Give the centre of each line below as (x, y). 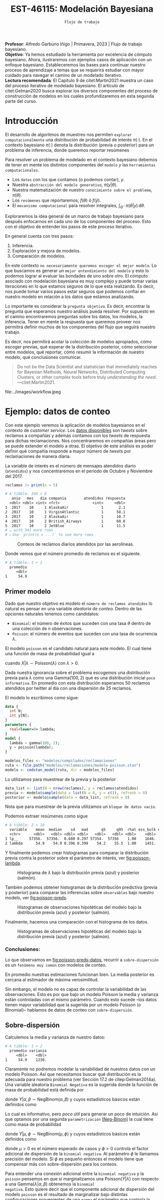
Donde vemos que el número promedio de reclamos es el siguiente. (73, 554)
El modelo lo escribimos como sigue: (42, 697)
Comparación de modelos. (39, 256)
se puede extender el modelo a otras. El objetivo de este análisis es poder (79, 446)
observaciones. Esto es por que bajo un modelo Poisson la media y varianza (82, 994)
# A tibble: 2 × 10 (25, 825)
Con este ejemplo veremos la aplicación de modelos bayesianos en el (75, 425)
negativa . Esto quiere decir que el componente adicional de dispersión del (80, 1189)
